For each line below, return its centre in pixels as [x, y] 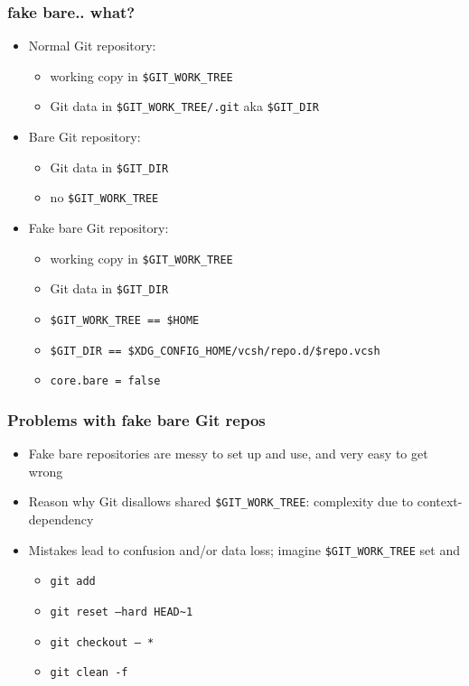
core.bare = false [105, 381]
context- [440, 501]
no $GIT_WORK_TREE [104, 197]
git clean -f [89, 673]
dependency [61, 519]
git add [73, 582]
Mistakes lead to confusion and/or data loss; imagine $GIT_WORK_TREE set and [244, 549]
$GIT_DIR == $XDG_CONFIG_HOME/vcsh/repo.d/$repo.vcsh [215, 351]
